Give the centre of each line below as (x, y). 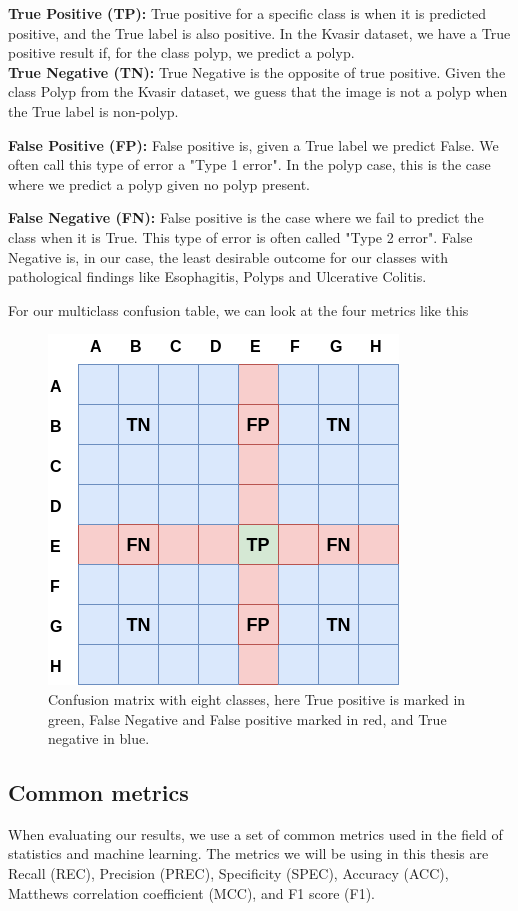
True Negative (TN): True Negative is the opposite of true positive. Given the (257, 71)
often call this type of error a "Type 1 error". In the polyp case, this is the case (249, 164)
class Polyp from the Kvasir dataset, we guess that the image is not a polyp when (258, 91)
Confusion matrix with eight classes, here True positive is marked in (257, 698)
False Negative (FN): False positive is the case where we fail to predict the (246, 217)
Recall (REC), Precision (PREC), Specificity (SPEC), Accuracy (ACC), (228, 873)
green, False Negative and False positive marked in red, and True (247, 718)
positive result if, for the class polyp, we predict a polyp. (181, 52)
